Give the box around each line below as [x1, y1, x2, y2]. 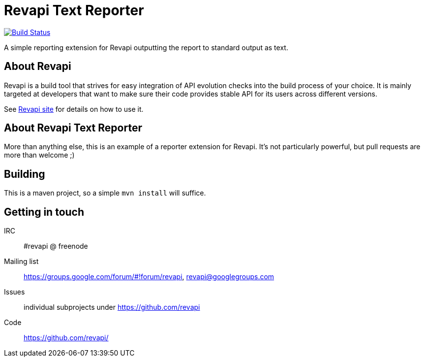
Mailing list [4, 257, 39, 266]
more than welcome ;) [4, 151, 75, 160]
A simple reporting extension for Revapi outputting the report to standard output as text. [4, 43, 288, 52]
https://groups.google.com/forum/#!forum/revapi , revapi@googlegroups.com [24, 272, 274, 281]
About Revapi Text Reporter [4, 122, 142, 134]
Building [4, 167, 45, 180]
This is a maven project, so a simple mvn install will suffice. [4, 189, 206, 197]
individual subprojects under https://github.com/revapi [24, 303, 200, 312]
